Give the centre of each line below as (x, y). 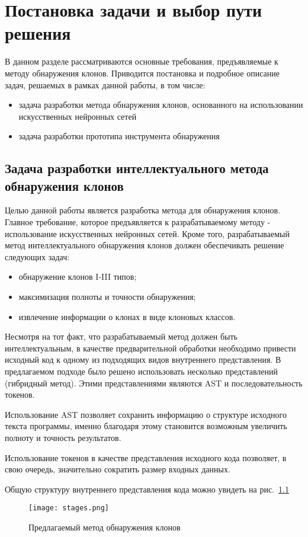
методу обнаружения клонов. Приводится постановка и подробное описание (142, 73)
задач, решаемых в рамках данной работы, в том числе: (105, 84)
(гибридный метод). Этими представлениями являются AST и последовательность (154, 383)
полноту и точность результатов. (63, 437)
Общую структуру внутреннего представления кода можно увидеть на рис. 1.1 (147, 489)
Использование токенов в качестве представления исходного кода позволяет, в (146, 457)
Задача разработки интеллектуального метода (137, 168)
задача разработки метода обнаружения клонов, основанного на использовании (161, 105)
